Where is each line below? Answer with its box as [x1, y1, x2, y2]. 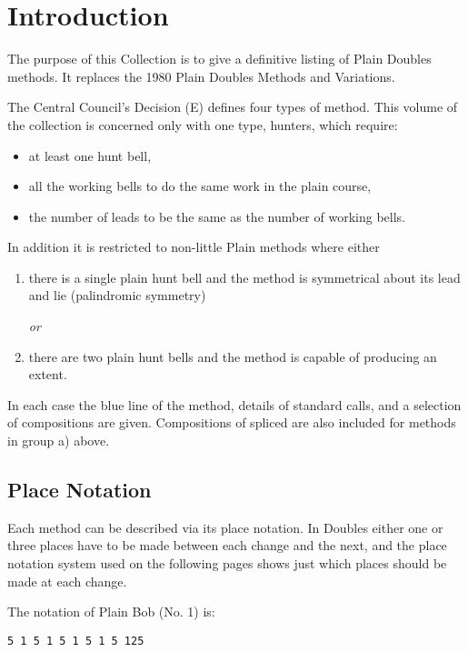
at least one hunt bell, [28, 145, 152, 165]
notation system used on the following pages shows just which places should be [7, 554, 447, 573]
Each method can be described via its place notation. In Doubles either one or [7, 517, 443, 537]
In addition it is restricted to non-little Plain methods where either [7, 237, 380, 256]
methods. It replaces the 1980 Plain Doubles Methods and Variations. [7, 66, 395, 85]
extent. [28, 365, 67, 384]
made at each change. [7, 571, 127, 590]
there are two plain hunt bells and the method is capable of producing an [28, 346, 437, 366]
